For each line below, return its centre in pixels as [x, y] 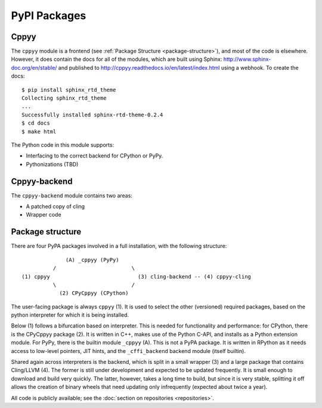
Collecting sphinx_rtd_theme [64, 98]
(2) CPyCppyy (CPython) [94, 293]
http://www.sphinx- [247, 59]
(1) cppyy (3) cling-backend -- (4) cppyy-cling [137, 276]
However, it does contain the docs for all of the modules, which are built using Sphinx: [117, 59]
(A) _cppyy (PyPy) [92, 260]
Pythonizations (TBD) [52, 164]
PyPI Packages [49, 16]
